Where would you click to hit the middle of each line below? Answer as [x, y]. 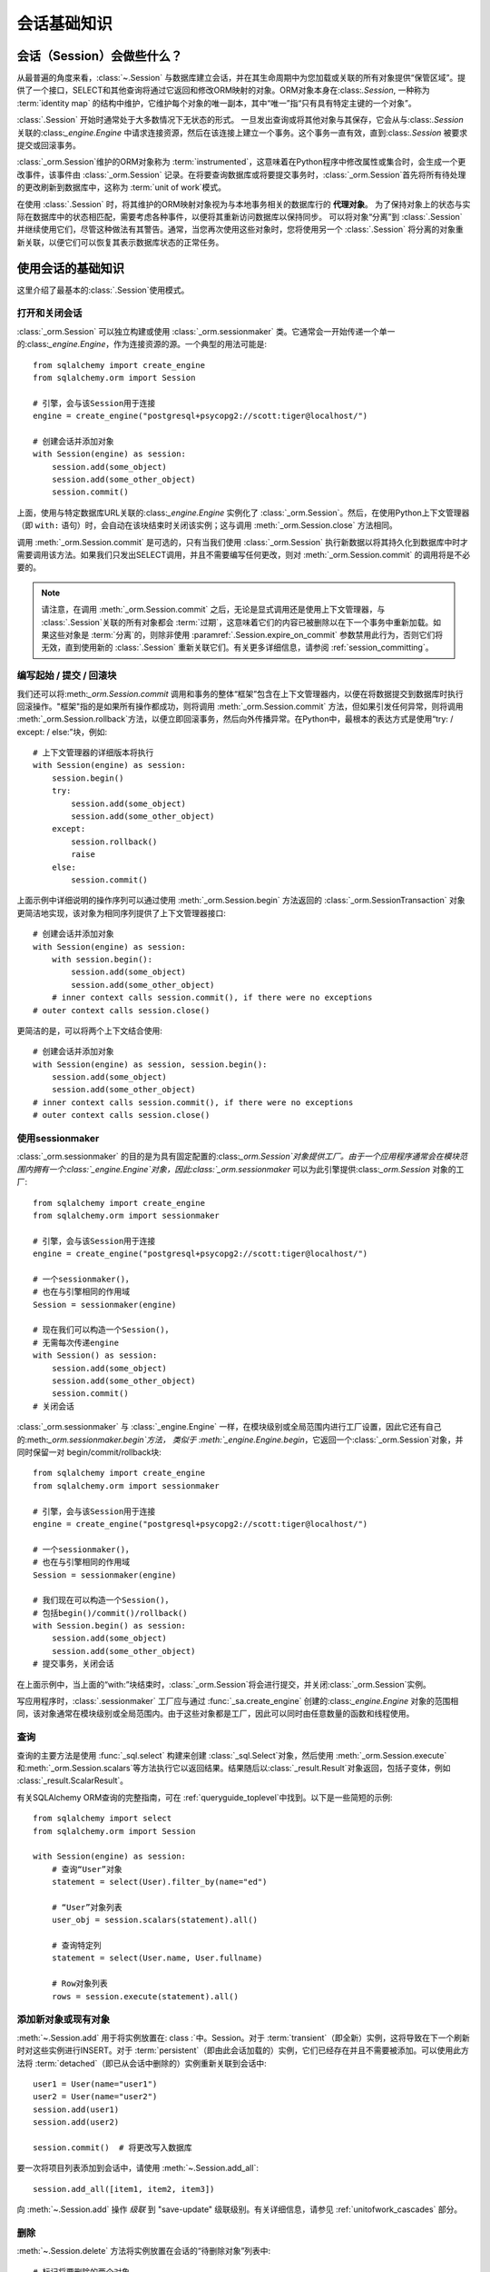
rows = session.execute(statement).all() [145, 1996]
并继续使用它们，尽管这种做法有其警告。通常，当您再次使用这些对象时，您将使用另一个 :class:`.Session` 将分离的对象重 [240, 229]
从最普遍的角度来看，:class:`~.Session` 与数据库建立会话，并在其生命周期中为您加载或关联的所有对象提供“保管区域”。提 [241, 78]
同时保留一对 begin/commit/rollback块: [89, 1452]
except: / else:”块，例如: [62, 732]
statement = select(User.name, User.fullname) [157, 1958]
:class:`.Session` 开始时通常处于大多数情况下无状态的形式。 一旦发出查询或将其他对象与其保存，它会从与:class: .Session [240, 120]
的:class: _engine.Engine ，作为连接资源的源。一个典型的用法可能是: [142, 344]
